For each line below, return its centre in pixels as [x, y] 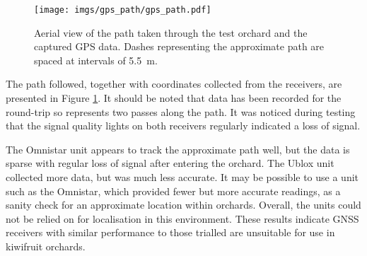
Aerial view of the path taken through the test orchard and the [171, 32]
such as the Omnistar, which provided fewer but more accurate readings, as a [173, 191]
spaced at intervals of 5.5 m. [96, 60]
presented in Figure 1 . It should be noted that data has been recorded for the [174, 98]
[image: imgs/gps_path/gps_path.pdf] [123, 10]
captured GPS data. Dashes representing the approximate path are [179, 46]
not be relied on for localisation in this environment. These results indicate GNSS [182, 218]
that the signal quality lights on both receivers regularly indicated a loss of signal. [183, 126]
